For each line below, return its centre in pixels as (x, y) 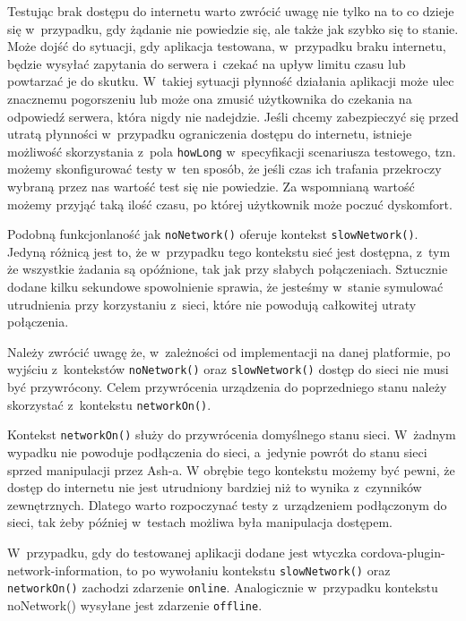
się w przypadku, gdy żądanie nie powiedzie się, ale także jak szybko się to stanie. (233, 28)
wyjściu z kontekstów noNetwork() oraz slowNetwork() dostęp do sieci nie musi (228, 369)
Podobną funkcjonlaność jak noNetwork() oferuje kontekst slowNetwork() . (213, 234)
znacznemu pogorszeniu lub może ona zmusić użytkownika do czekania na (210, 98)
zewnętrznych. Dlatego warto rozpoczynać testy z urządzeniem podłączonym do (227, 504)
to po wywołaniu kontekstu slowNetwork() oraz (259, 570)
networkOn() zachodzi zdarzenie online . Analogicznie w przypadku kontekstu (223, 587)
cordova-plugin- (403, 552)
